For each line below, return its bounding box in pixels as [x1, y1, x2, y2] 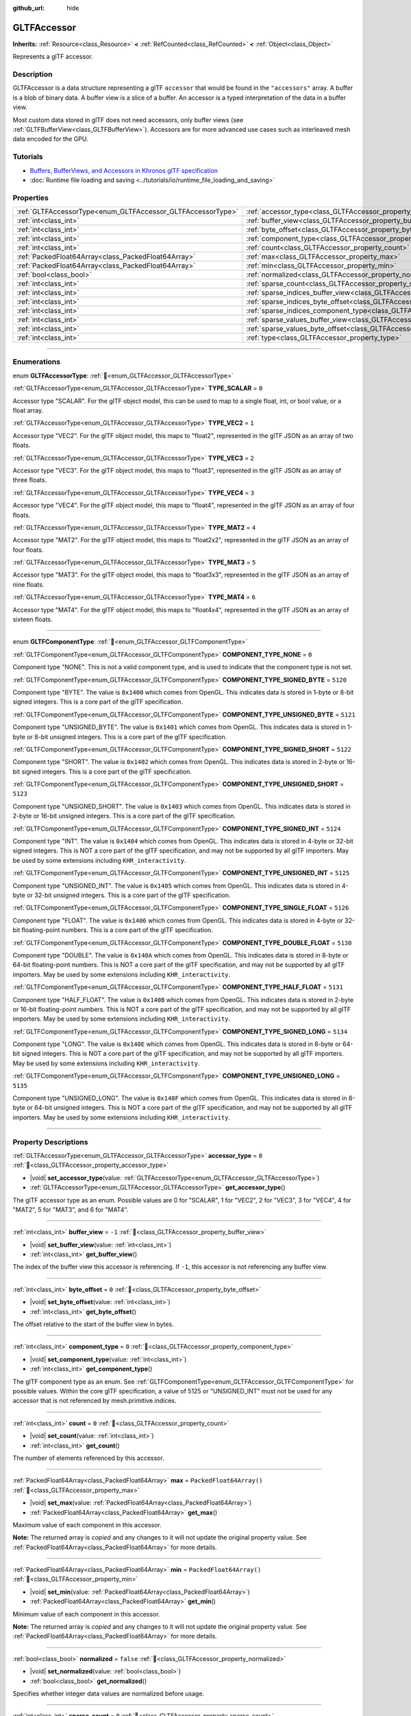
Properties [12, 193, 49, 202]
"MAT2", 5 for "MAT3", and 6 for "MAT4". [12, 1205, 129, 1214]
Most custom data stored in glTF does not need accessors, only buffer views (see [12, 115, 244, 124]
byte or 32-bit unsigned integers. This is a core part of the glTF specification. [12, 891, 231, 899]
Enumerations [12, 357, 61, 367]
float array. [12, 406, 44, 415]
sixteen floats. [12, 615, 53, 624]
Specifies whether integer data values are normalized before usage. [12, 1689, 205, 1697]
